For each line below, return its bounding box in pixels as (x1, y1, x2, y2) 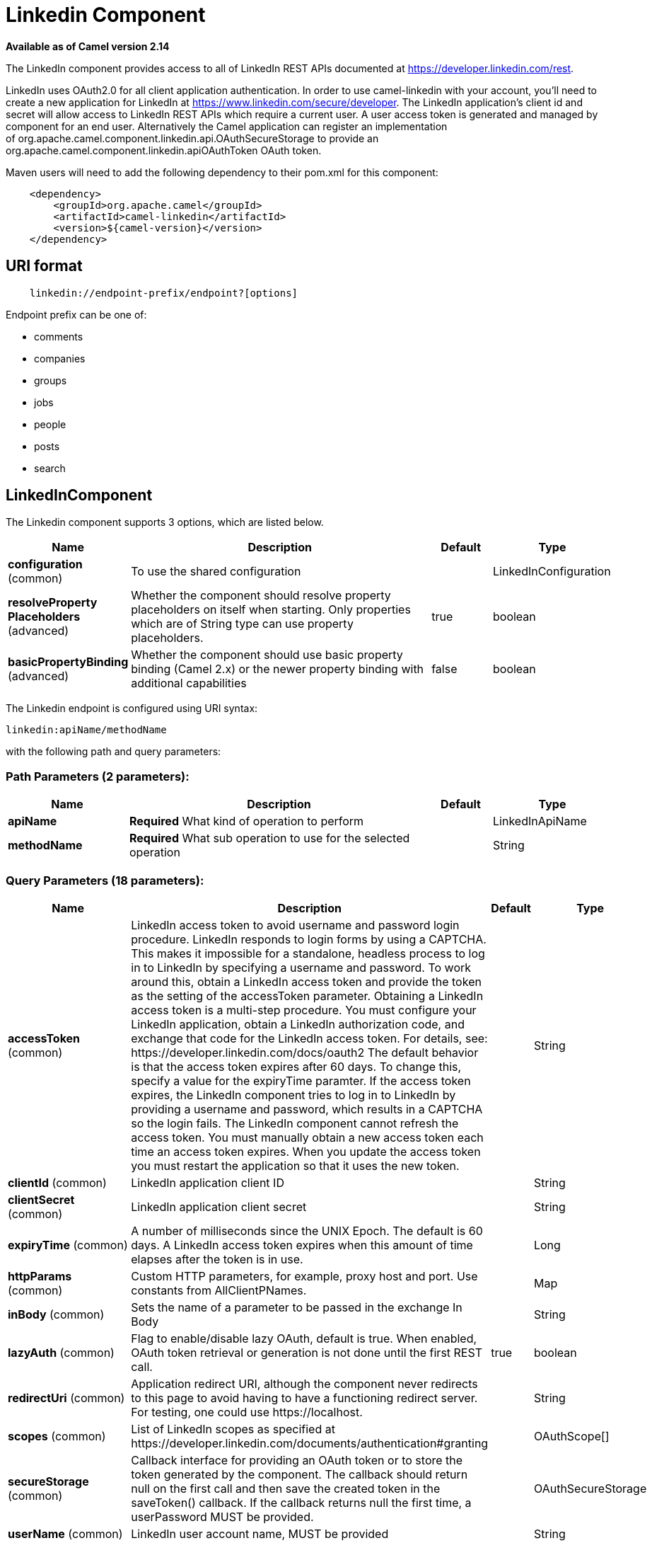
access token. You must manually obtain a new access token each (131, 1130, 484, 1145)
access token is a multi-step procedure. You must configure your (131, 1002, 477, 1017)
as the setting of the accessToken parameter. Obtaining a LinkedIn (131, 988, 484, 1003)
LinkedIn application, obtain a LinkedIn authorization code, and (131, 1016, 465, 1031)
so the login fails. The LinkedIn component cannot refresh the (131, 1115, 459, 1130)
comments (34, 330, 83, 343)
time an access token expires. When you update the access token (131, 1144, 481, 1159)
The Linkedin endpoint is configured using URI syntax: (6, 702, 258, 715)
